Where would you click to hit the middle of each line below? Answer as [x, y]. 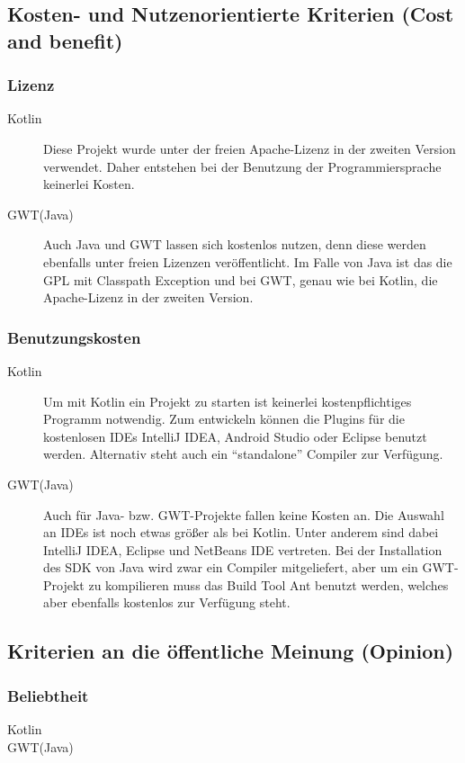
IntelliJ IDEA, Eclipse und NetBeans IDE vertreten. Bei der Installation [243, 549]
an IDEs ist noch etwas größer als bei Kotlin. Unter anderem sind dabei [241, 532]
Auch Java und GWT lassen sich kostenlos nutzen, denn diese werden [235, 244]
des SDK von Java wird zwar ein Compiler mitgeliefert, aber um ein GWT [249, 567]
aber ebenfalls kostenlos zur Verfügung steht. [167, 602]
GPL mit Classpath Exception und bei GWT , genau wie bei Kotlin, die [241, 279]
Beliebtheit [48, 695]
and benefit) [65, 40]
